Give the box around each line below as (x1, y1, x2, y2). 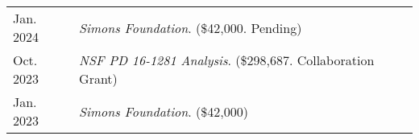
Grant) (79, 69, 118, 88)
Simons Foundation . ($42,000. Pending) (79, 18, 302, 37)
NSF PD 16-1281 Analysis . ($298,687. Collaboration (79, 51, 375, 69)
